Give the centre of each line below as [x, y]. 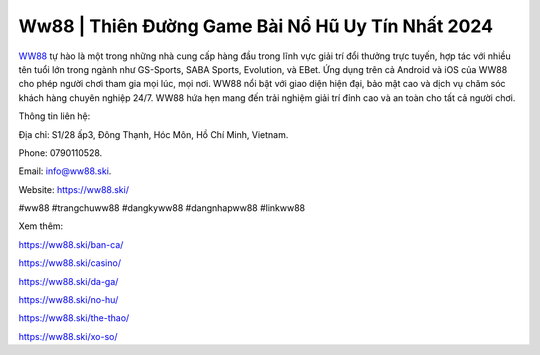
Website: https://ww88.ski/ [74, 189]
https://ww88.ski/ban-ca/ [71, 244]
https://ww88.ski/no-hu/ [68, 300]
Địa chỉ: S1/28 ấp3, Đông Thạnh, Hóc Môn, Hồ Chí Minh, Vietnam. [153, 134]
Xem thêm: [41, 226]
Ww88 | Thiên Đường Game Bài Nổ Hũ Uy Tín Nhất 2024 [256, 26]
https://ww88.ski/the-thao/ [74, 318]
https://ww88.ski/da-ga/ [68, 281]
